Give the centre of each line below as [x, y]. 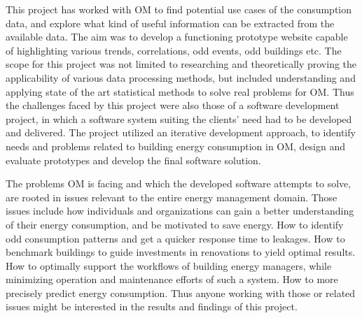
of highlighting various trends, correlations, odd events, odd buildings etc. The [174, 50]
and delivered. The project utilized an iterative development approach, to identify [181, 132]
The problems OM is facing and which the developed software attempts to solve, [179, 183]
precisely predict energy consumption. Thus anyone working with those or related [181, 292]
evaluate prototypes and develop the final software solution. [133, 160]
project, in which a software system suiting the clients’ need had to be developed [179, 118]
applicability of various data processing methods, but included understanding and [181, 77]
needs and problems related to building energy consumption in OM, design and [176, 146]
